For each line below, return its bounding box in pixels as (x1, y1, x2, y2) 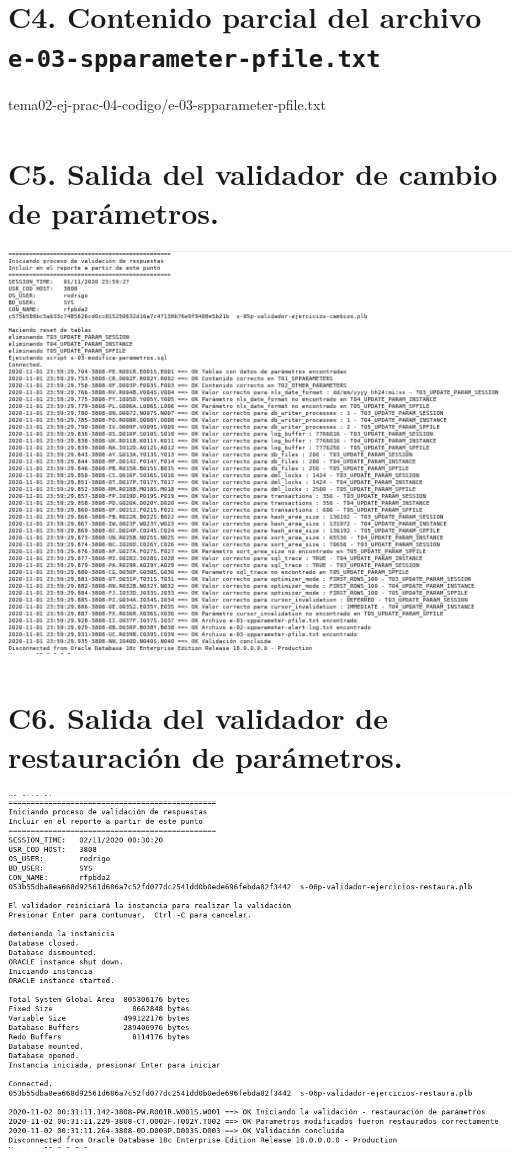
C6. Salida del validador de (8, 696, 388, 737)
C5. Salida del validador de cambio (8, 153, 498, 194)
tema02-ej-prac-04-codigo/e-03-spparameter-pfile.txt (8, 94, 326, 115)
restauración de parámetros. (8, 735, 403, 776)
